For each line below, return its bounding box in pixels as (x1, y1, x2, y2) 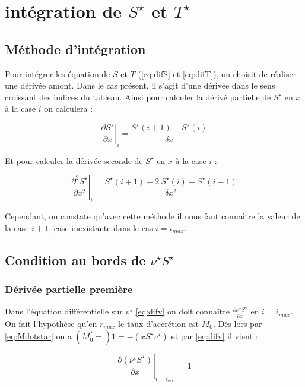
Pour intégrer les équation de (5, 67, 110, 80)
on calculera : (44, 102, 93, 115)
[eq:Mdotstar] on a (5, 330, 72, 342)
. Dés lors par (212, 317, 262, 329)
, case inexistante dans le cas (49, 221, 153, 234)
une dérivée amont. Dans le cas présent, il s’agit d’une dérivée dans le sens (5, 79, 275, 92)
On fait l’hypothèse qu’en (5, 317, 97, 329)
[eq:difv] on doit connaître (135, 305, 230, 317)
